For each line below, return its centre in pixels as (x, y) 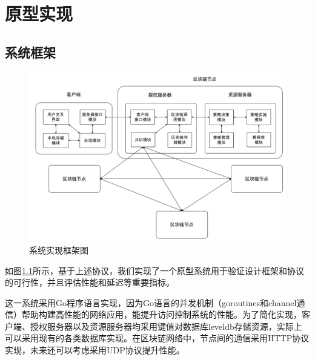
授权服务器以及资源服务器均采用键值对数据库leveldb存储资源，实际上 (166, 326)
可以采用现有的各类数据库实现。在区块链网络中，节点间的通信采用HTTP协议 (157, 338)
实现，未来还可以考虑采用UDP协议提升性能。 (95, 350)
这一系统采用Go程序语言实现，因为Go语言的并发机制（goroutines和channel (151, 302)
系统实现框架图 (59, 250)
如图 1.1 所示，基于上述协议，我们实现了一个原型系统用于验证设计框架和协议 (154, 270)
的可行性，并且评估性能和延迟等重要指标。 (90, 282)
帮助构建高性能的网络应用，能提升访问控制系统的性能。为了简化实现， (161, 314)
